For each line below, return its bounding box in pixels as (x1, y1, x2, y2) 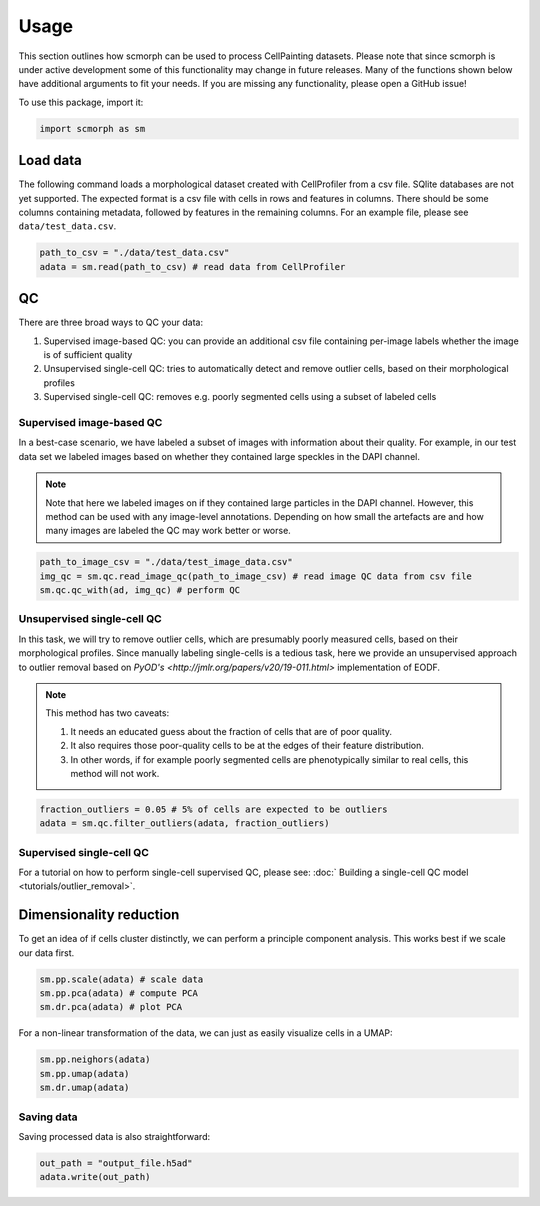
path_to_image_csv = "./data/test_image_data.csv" (39, 556, 294, 568)
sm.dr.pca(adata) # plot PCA (39, 1001, 183, 1013)
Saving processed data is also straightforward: (18, 1130, 210, 1142)
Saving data (18, 1110, 78, 1124)
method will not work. (70, 767, 160, 779)
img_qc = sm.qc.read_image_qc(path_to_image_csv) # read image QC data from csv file (39, 570, 472, 582)
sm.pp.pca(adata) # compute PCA (39, 988, 199, 999)
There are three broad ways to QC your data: (18, 316, 204, 329)
